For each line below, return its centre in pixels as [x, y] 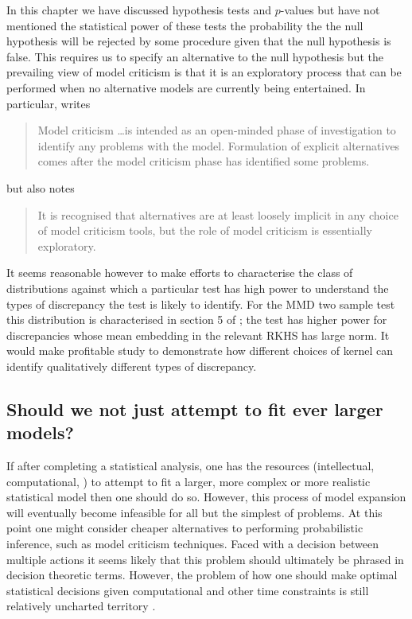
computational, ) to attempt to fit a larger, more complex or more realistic [189, 481]
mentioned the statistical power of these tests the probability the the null [185, 25]
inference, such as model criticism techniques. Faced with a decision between [193, 544]
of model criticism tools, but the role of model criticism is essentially [205, 230]
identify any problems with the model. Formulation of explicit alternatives [219, 145]
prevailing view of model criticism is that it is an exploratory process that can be [204, 72]
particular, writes [49, 103]
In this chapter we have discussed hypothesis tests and [139, 10]
